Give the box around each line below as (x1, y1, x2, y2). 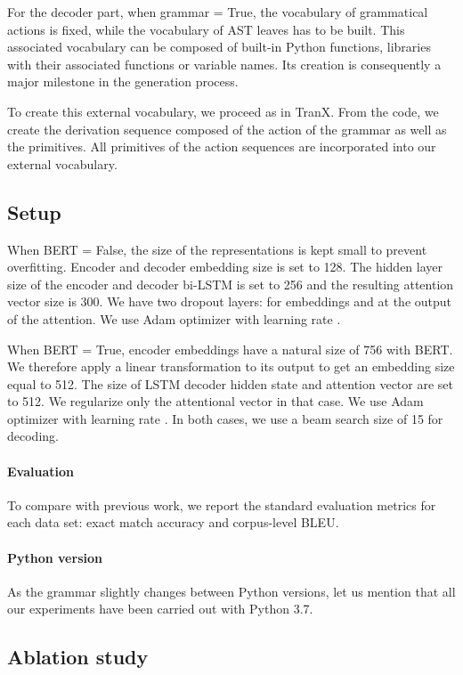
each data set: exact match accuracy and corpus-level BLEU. (7, 513, 339, 532)
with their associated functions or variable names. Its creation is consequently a (7, 54, 442, 73)
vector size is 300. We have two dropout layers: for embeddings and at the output (7, 292, 451, 311)
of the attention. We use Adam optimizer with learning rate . (7, 309, 341, 328)
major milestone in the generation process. (7, 72, 239, 91)
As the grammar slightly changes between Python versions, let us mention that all (7, 581, 456, 600)
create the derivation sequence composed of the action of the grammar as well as (7, 119, 447, 138)
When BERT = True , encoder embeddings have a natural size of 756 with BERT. (7, 339, 453, 358)
